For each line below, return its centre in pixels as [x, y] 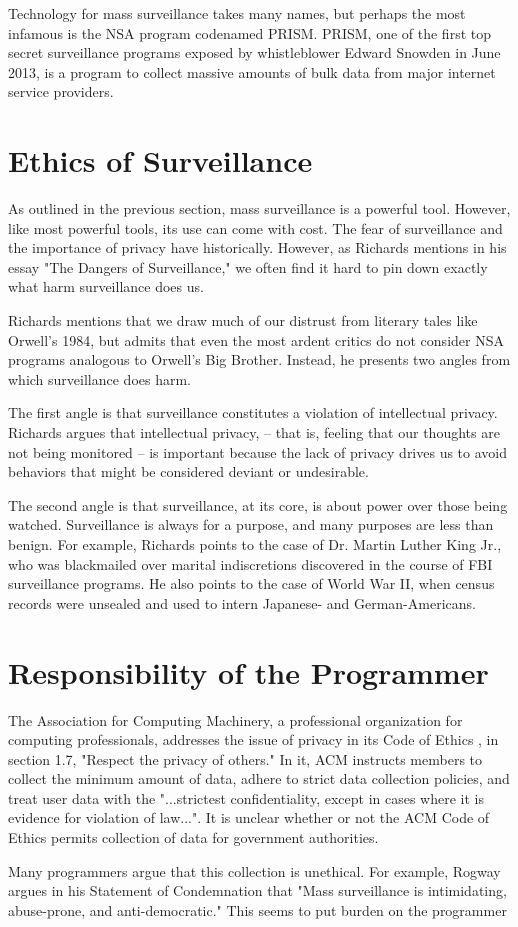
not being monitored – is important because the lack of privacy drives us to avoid [258, 451]
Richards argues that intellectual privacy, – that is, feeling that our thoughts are [254, 432]
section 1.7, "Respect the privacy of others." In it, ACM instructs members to [245, 758]
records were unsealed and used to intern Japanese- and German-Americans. [242, 602]
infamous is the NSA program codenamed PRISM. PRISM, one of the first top [249, 32]
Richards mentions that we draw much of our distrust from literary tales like [243, 320]
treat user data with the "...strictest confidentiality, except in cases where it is [246, 797]
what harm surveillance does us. [106, 286]
